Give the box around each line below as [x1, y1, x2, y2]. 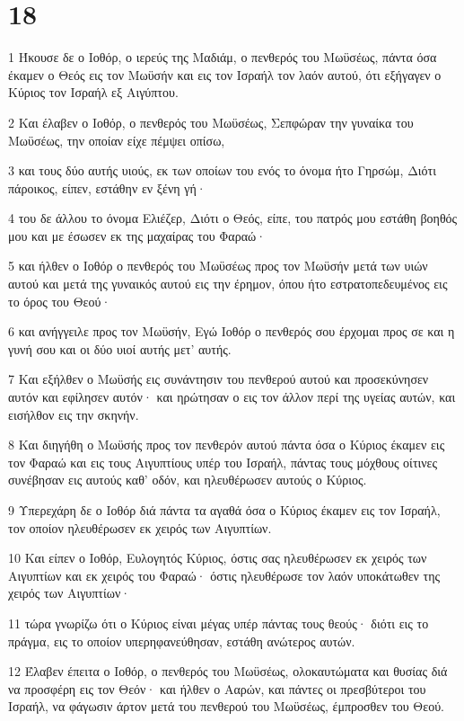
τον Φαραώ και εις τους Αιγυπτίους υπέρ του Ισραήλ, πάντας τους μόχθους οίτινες [8, 452, 438, 471]
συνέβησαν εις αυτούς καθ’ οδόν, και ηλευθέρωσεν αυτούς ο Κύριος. [8, 470, 367, 489]
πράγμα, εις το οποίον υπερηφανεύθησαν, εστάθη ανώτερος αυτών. [8, 631, 355, 650]
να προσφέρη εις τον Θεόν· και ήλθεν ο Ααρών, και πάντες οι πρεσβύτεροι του [8, 679, 426, 698]
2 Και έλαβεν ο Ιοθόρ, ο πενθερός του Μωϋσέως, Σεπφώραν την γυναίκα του [8, 112, 414, 131]
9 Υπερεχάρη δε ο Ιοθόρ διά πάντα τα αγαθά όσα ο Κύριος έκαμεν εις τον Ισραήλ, [8, 501, 441, 519]
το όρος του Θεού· [8, 291, 111, 310]
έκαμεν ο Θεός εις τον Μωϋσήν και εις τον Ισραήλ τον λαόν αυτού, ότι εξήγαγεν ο [8, 65, 442, 84]
